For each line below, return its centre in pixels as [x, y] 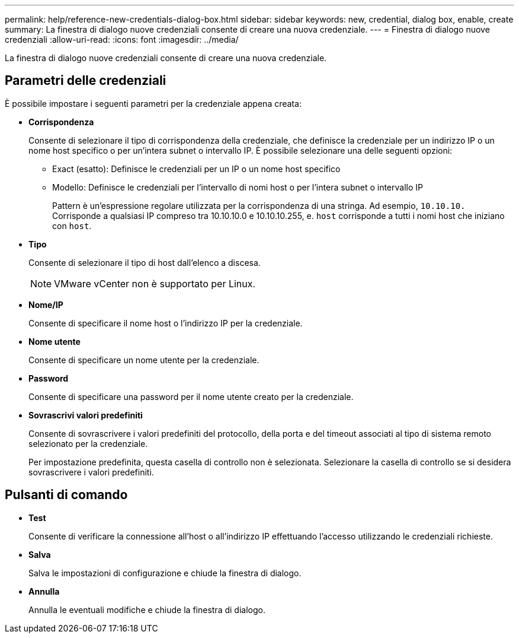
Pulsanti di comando [66, 495]
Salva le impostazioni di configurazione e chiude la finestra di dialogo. [165, 573]
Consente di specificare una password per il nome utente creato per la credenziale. [191, 396]
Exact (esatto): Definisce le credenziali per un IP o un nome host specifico [196, 169]
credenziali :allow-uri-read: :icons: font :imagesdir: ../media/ [122, 39]
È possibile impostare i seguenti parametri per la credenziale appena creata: [153, 103]
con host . [72, 226]
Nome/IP [46, 304]
